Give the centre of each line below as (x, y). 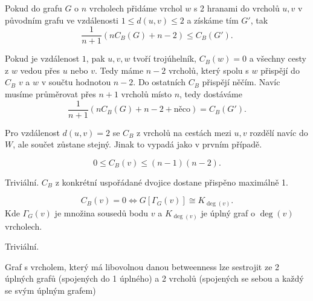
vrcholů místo (146, 94)
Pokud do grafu (34, 8)
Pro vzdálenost (32, 132)
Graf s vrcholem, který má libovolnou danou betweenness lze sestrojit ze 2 (142, 266)
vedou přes (40, 70)
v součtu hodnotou (76, 82)
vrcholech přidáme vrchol (136, 8)
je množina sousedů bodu (102, 212)
